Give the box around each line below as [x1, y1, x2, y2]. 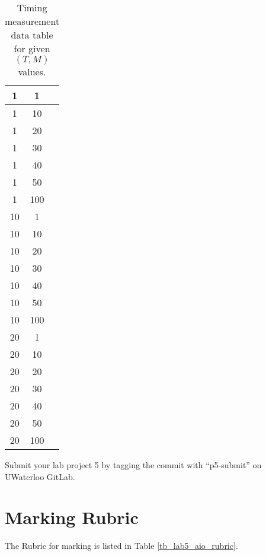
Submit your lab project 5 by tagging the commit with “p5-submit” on [5, 459, 262, 471]
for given [14, 42, 50, 55]
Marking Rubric [5, 505, 139, 529]
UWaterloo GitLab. [5, 470, 75, 482]
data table [11, 28, 53, 42]
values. [18, 65, 46, 78]
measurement [5, 14, 60, 28]
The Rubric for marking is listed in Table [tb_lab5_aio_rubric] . [5, 539, 238, 552]
